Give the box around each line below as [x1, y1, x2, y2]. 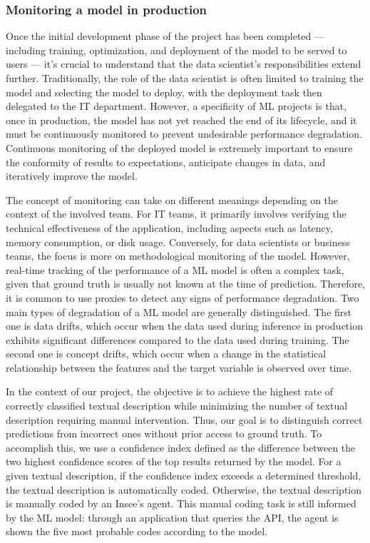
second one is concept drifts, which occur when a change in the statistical [6, 346, 327, 361]
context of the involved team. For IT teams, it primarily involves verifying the [6, 206, 346, 221]
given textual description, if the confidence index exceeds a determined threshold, [6, 468, 361, 483]
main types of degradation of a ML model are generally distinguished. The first [6, 304, 352, 319]
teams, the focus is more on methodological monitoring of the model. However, [6, 248, 350, 263]
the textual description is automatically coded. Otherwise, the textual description [6, 482, 361, 497]
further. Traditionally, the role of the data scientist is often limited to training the [6, 71, 364, 85]
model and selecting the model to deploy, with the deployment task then [6, 84, 322, 99]
